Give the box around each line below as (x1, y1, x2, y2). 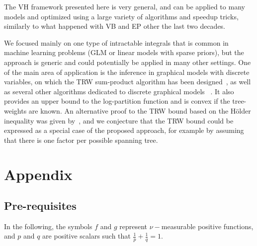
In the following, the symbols (4, 221, 92, 231)
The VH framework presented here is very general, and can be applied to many (4, 1, 245, 11)
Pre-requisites (4, 198, 77, 213)
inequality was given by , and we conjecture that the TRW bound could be (4, 115, 234, 125)
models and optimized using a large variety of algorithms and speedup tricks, (4, 11, 239, 21)
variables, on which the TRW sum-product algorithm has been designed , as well (4, 76, 251, 87)
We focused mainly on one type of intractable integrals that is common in (4, 37, 229, 48)
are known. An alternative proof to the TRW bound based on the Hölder (28, 105, 251, 116)
